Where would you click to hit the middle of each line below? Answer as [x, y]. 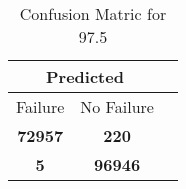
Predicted [85, 76]
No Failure [117, 106]
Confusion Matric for [93, 13]
